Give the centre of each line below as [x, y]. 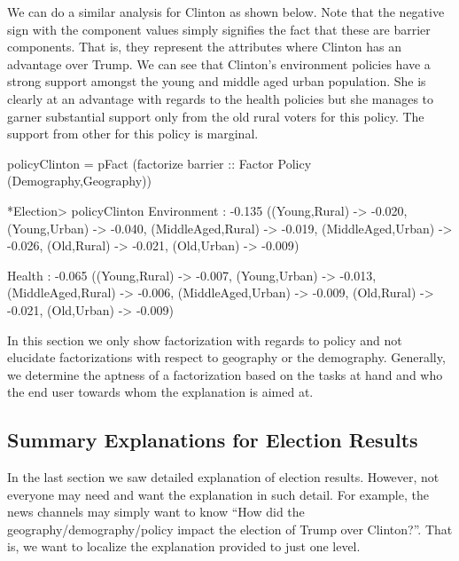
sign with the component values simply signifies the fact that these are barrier [219, 29]
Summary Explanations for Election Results [213, 440]
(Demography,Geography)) [79, 181]
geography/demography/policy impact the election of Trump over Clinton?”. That [230, 529]
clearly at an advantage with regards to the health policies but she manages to [221, 98]
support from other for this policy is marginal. [133, 134]
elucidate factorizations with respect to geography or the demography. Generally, [226, 357]
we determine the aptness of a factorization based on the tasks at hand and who [225, 374]
